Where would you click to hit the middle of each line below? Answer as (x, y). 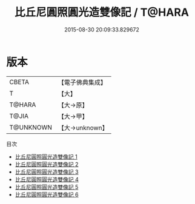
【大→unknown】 (83, 128)
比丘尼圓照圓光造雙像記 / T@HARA (102, 12)
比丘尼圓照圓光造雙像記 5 (47, 187)
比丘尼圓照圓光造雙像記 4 (47, 179)
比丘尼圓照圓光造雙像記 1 (46, 156)
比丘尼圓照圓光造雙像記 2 (47, 164)
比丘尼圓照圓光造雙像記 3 (47, 172)
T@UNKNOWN (31, 127)
